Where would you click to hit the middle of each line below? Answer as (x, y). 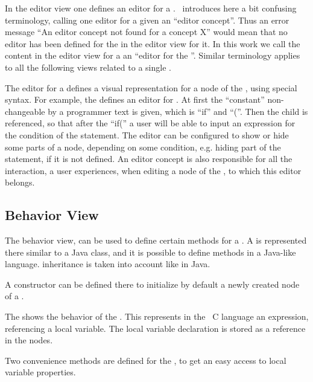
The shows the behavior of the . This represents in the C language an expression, (157, 316)
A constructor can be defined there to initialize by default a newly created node (152, 284)
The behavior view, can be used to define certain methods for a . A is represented (156, 240)
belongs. (20, 182)
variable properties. (40, 372)
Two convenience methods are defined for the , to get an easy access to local (146, 360)
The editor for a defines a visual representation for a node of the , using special (151, 87)
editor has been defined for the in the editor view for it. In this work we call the (153, 43)
